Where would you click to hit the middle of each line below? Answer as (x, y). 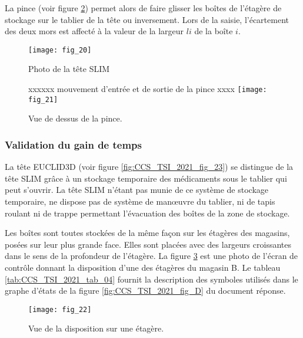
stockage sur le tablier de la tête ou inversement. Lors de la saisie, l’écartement (147, 19)
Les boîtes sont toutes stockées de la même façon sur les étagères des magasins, (147, 233)
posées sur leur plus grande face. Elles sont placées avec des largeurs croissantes (148, 244)
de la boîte (214, 31)
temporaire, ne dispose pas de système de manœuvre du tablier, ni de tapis (140, 201)
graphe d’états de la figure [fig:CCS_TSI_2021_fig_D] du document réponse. (145, 291)
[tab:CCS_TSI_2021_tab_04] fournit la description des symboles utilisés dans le (151, 279)
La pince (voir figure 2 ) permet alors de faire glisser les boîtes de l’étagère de (143, 8)
